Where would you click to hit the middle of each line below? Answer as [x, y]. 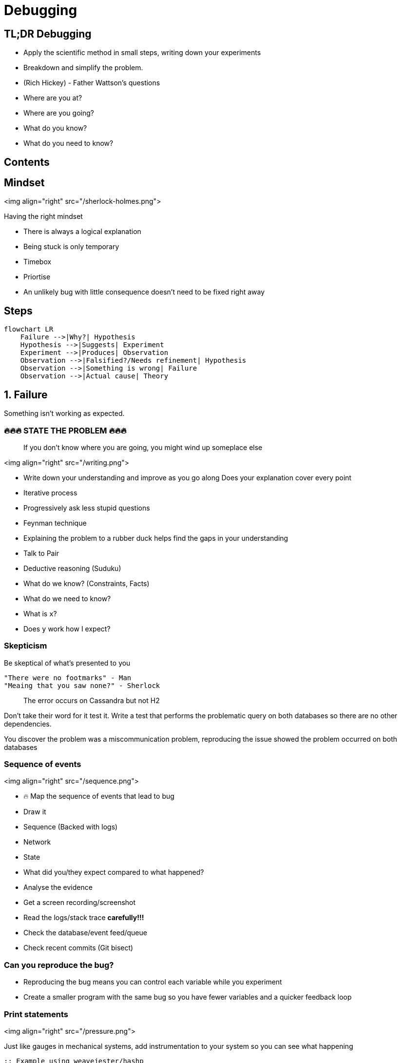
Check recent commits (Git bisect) [78, 948]
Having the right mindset [43, 217]
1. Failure [26, 394]
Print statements [36, 1014]
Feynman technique [55, 523]
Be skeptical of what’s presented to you [67, 663]
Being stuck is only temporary [71, 247]
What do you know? [55, 128]
